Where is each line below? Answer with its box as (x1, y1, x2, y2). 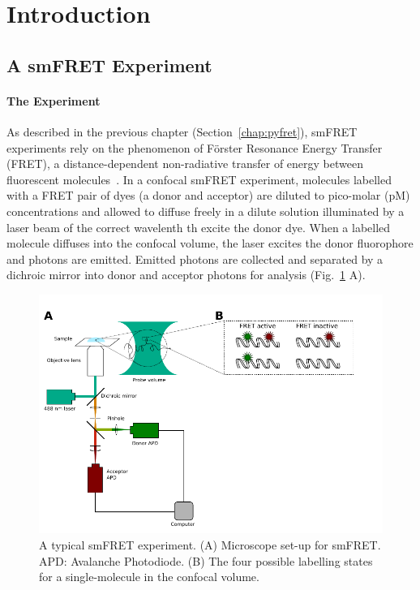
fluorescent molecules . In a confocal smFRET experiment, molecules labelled (6, 170, 392, 187)
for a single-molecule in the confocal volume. (39, 568, 259, 585)
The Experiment (6, 92, 101, 109)
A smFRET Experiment (6, 52, 212, 77)
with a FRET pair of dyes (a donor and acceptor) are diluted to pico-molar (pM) (6, 187, 410, 204)
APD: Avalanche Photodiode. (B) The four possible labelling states (39, 552, 373, 569)
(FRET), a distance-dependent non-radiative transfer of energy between (6, 155, 363, 172)
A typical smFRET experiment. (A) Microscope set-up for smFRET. (39, 536, 381, 553)
